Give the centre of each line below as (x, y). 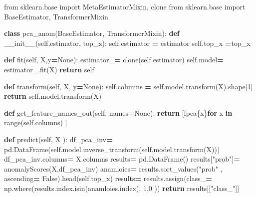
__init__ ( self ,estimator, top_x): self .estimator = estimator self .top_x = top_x (127, 43)
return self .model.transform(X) (53, 96)
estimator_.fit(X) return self (49, 69)
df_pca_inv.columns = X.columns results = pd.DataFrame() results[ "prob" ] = (122, 159)
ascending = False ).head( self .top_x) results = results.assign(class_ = (108, 178)
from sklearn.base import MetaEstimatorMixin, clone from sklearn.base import (125, 6)
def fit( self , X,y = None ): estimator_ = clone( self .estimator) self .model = (114, 60)
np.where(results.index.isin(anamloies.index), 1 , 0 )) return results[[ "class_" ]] (122, 188)
